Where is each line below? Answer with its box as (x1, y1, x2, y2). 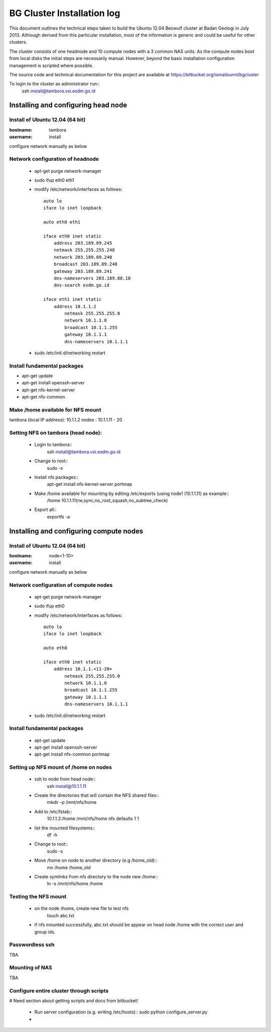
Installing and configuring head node (9, 101, 127, 110)
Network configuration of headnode (9, 156, 99, 163)
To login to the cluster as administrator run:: (9, 81, 100, 87)
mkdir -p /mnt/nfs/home (47, 799, 97, 805)
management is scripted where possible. (9, 62, 94, 68)
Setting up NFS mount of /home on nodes (9, 764, 112, 771)
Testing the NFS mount (9, 893, 67, 900)
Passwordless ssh (9, 941, 55, 948)
